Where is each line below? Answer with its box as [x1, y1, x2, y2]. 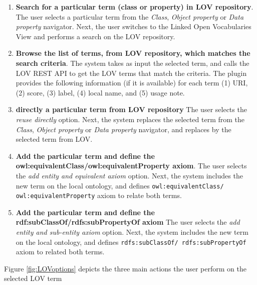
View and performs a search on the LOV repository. [16, 31, 175, 41]
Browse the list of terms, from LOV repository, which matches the [16, 48, 250, 58]
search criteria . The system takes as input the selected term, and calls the [16, 57, 249, 68]
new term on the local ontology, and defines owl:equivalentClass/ [16, 180, 224, 191]
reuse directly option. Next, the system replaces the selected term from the [16, 114, 245, 124]
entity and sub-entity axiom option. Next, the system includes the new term [16, 227, 248, 237]
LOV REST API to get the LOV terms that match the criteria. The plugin [16, 67, 247, 78]
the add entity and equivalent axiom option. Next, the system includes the [16, 170, 243, 180]
